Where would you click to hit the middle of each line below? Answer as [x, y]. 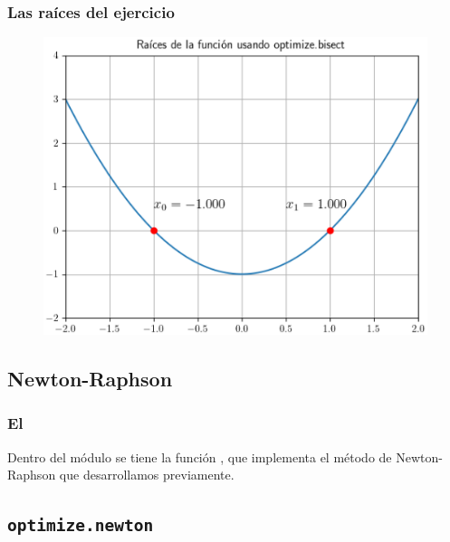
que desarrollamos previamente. [147, 475]
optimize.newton [81, 526]
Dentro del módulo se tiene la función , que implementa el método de [200, 456]
